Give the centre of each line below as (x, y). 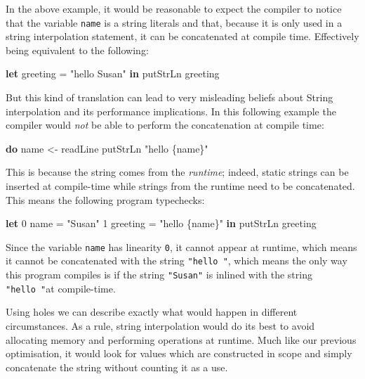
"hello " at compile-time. (61, 288)
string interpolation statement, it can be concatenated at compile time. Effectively (182, 36)
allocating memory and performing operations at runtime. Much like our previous (181, 339)
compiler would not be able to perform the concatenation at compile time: (165, 125)
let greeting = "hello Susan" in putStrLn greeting (113, 73)
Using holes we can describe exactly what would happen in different (152, 312)
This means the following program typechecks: (105, 199)
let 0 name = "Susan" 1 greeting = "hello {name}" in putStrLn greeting (161, 223)
